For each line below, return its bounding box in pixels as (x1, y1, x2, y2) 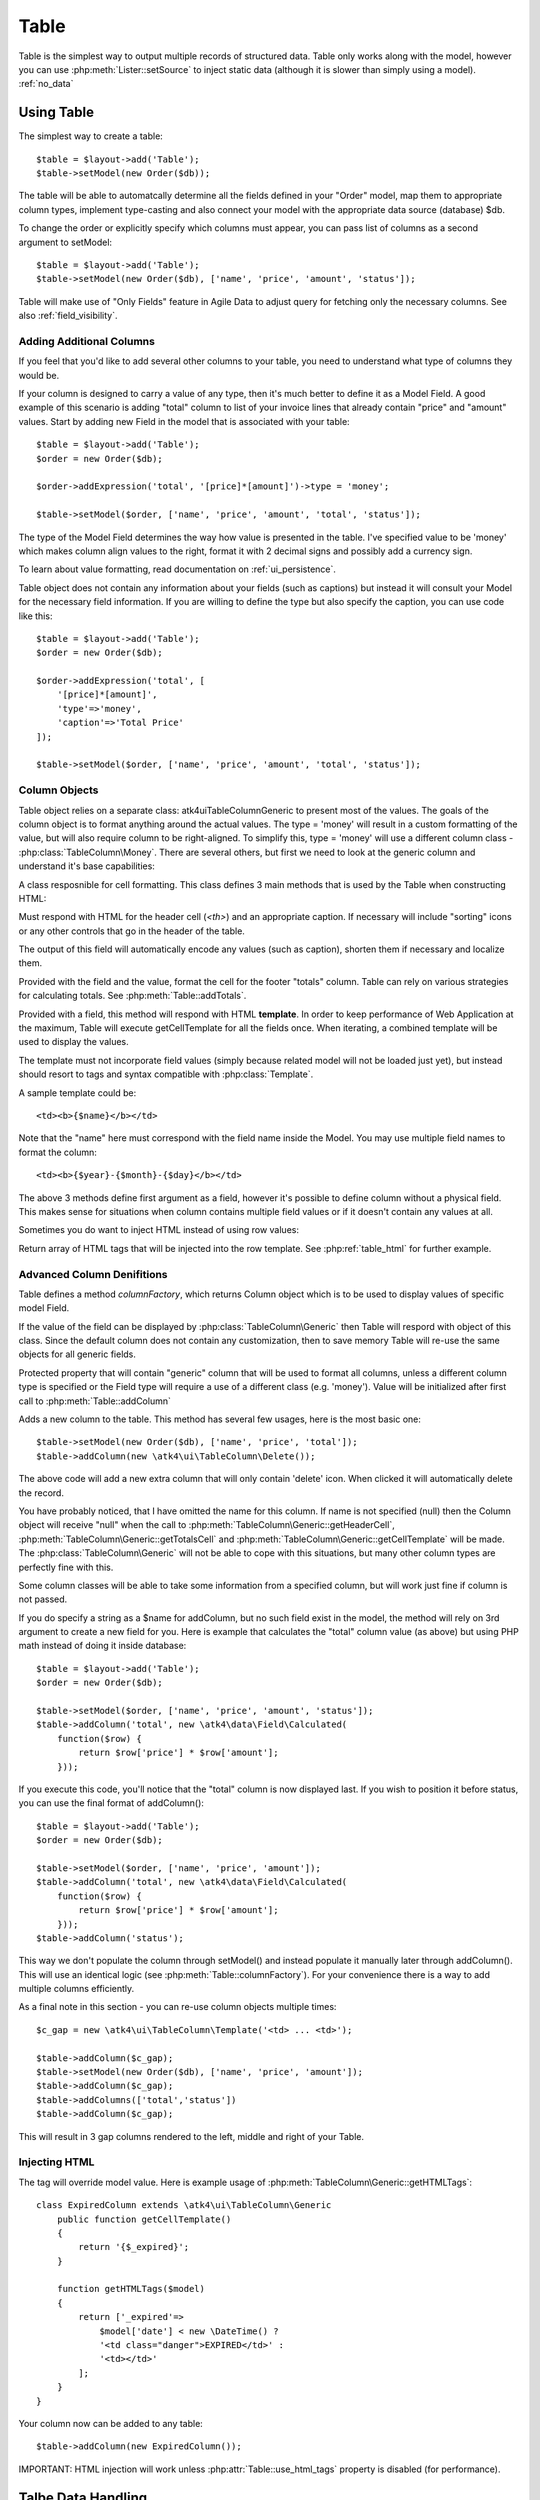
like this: (18, 610, 53, 622)
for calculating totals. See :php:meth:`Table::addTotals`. (18, 990, 247, 1002)
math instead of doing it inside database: (18, 1640, 187, 1652)
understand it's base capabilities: (18, 860, 155, 872)
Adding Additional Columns (18, 334, 155, 348)
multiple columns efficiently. (18, 1983, 135, 1995)
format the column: (18, 1146, 97, 1158)
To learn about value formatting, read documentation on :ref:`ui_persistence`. (18, 563, 337, 575)
